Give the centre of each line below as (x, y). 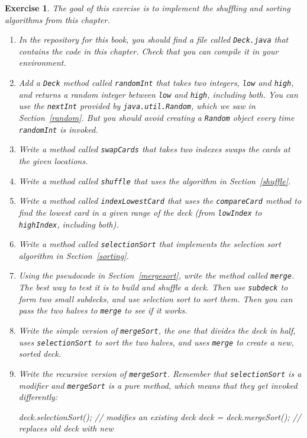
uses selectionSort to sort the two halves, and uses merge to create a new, (156, 342)
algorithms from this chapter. (57, 19)
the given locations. (53, 160)
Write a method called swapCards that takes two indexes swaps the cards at (154, 149)
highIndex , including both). (69, 224)
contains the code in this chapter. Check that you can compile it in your (148, 51)
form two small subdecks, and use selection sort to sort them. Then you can (156, 298)
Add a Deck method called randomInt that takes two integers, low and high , (156, 83)
